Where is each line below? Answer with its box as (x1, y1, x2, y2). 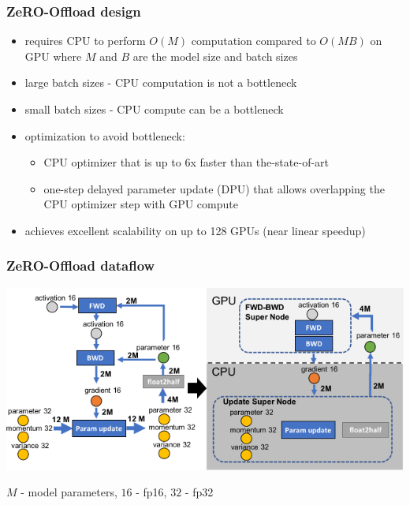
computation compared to (191, 32, 316, 49)
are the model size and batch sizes (132, 47, 298, 64)
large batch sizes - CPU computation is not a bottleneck (24, 74, 297, 91)
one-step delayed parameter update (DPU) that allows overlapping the (43, 180, 385, 196)
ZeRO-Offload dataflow (6, 256, 155, 275)
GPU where (24, 47, 82, 64)
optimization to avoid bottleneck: (24, 127, 185, 144)
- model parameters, (20, 484, 117, 500)
